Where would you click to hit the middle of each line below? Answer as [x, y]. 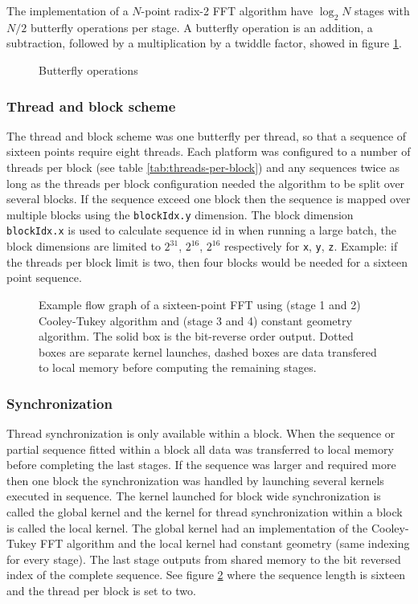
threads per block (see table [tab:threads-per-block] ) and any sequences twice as [203, 167]
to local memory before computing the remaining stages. [178, 367]
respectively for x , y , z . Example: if [311, 246]
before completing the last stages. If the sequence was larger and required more [201, 465]
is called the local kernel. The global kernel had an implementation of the [187, 527]
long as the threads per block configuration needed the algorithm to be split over [206, 183]
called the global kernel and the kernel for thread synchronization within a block [205, 512]
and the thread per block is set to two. [101, 591]
